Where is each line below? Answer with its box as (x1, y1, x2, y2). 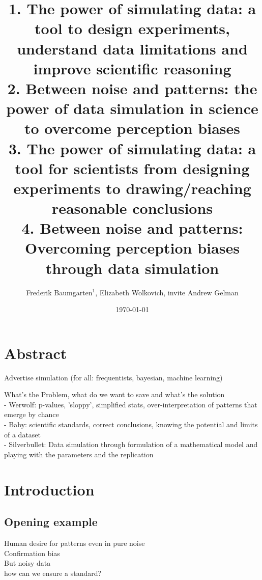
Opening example (4, 514, 98, 530)
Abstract (4, 342, 67, 363)
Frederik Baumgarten (26, 287, 93, 297)
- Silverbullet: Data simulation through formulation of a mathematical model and (4, 439, 258, 450)
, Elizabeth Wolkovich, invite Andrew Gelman (95, 287, 239, 297)
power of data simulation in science (6, 98, 258, 119)
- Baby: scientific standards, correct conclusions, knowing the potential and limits (4, 419, 258, 430)
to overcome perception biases (24, 118, 240, 139)
